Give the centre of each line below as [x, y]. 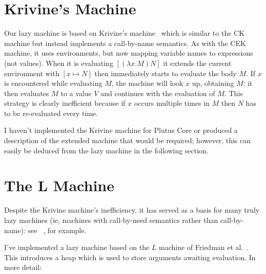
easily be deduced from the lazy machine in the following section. [106, 150]
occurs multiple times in [172, 103]
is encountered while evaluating [53, 83]
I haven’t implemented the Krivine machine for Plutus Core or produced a [121, 130]
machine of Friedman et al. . [204, 247]
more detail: [23, 267]
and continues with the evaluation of [158, 93]
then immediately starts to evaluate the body [166, 73]
